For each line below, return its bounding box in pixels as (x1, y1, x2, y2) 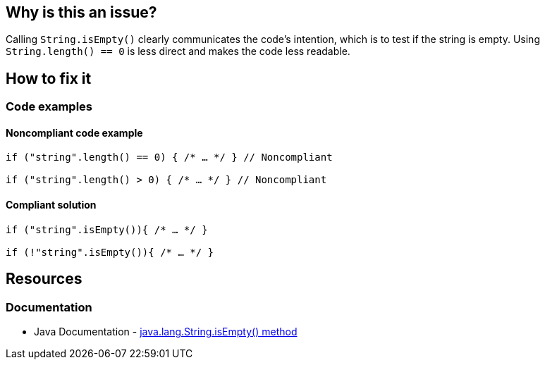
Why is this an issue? (6, 4, 157, 21)
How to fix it (6, 69, 92, 87)
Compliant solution (6, 199, 97, 211)
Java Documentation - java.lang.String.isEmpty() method (34, 325, 298, 338)
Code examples (6, 99, 93, 114)
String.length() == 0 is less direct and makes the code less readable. (6, 45, 350, 58)
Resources (6, 270, 82, 288)
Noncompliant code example (6, 126, 143, 139)
